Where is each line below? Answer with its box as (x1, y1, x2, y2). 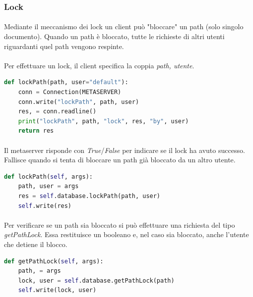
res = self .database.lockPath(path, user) (18, 192, 161, 199)
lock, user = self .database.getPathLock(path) (18, 277, 175, 284)
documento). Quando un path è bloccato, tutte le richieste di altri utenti (4, 31, 225, 42)
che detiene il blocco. (4, 239, 67, 249)
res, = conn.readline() (18, 108, 97, 115)
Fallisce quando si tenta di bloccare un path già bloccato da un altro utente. (4, 154, 236, 165)
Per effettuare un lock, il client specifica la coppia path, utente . (4, 60, 194, 70)
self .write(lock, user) (18, 287, 97, 294)
